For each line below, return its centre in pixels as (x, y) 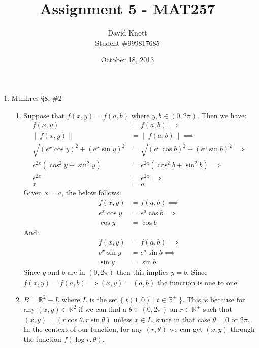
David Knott (127, 33)
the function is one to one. (198, 282)
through (242, 329)
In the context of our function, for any (83, 329)
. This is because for (214, 299)
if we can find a (103, 309)
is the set (104, 299)
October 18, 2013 (127, 60)
